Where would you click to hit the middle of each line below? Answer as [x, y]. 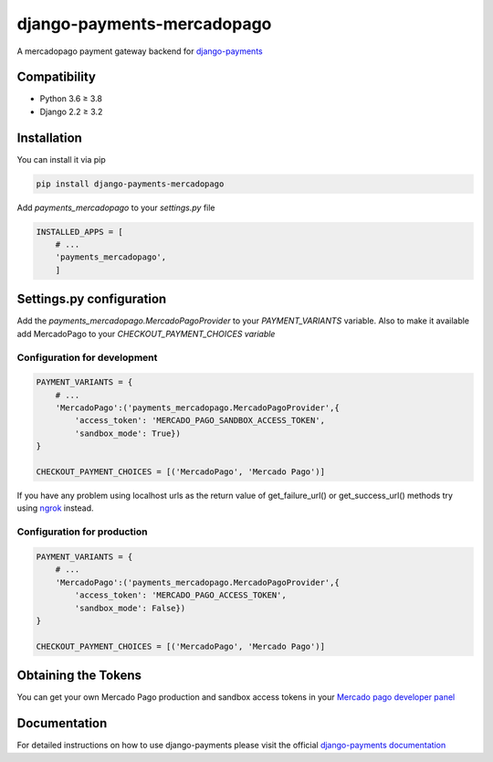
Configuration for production [82, 532]
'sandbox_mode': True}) [128, 433]
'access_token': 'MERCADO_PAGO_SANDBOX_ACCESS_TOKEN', [200, 421]
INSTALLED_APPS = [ [79, 232]
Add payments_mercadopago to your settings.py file [116, 207]
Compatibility [56, 77]
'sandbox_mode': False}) [130, 608]
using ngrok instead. [56, 508]
